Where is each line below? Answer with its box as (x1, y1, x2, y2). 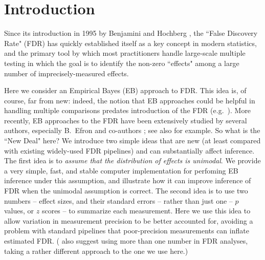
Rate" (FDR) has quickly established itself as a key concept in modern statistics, (4, 37, 257, 48)
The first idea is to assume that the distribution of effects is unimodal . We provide (4, 155, 261, 166)
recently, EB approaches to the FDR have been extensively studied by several (4, 115, 247, 125)
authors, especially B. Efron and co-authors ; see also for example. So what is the (4, 125, 260, 136)
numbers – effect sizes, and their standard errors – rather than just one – (4, 195, 233, 206)
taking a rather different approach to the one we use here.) (4, 245, 188, 256)
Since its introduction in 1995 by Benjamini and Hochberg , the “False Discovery (4, 28, 258, 38)
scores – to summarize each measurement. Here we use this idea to (41, 205, 251, 216)
